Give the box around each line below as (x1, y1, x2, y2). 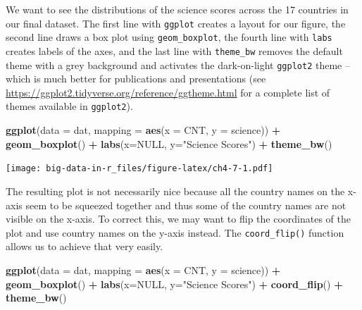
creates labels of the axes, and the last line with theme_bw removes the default (6, 43, 343, 58)
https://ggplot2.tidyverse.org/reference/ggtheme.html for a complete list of (6, 85, 330, 99)
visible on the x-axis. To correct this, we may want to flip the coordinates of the (6, 211, 351, 226)
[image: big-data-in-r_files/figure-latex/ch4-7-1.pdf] (6, 163, 273, 174)
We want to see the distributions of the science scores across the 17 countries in (6, 2, 349, 16)
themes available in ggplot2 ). (6, 99, 133, 113)
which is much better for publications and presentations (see (6, 71, 266, 86)
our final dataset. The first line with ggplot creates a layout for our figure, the (6, 15, 346, 30)
